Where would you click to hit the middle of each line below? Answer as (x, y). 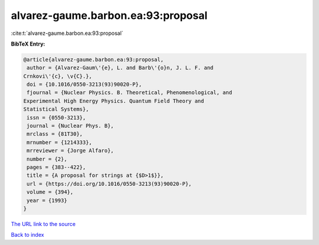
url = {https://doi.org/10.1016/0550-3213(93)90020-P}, (109, 184)
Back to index (27, 235)
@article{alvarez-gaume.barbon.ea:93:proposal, (93, 59)
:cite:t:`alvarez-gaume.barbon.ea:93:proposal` (67, 33)
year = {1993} (47, 200)
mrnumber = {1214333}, (60, 142)
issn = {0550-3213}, (56, 117)
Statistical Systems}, (56, 109)
